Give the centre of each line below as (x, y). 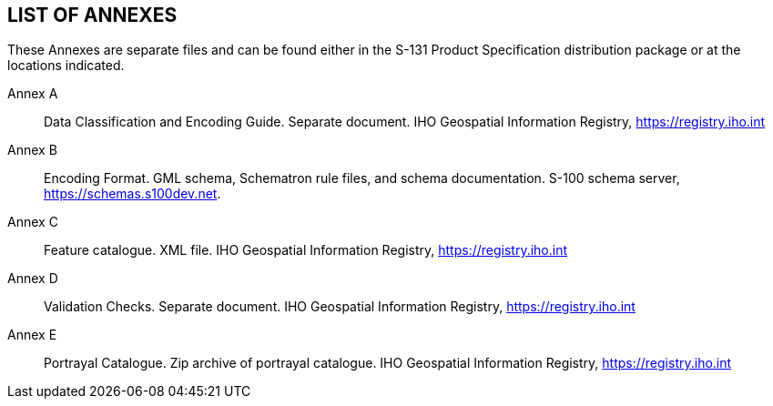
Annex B (32, 150)
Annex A (33, 94)
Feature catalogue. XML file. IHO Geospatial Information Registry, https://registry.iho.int (306, 250)
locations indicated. (66, 66)
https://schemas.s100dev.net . (132, 194)
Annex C (33, 222)
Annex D (33, 279)
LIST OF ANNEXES (92, 15)
